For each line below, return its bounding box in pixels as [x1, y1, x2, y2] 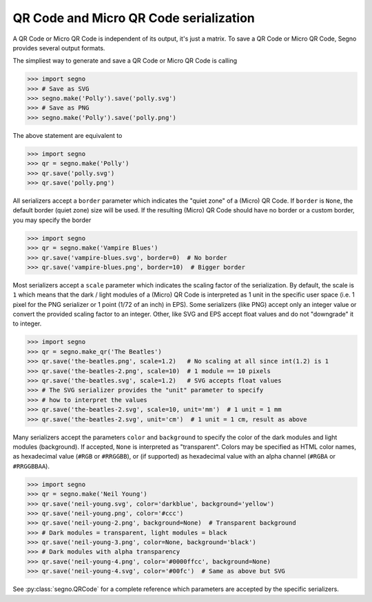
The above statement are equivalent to [12, 131, 123, 139]
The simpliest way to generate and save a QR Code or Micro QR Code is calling [12, 57, 238, 65]
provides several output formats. [12, 43, 105, 52]
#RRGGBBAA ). [12, 462, 50, 470]
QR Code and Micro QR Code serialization [12, 10, 255, 26]
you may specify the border [12, 216, 92, 224]
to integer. [12, 319, 42, 328]
